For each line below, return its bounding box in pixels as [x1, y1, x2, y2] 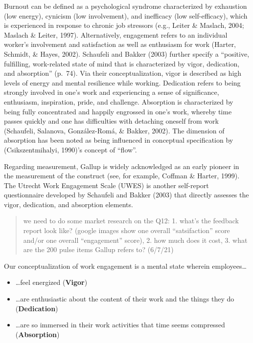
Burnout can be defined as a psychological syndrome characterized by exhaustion [4, 1, 247, 11]
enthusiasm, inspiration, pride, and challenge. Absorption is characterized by [4, 96, 233, 107]
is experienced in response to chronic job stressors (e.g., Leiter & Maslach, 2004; [4, 20, 244, 30]
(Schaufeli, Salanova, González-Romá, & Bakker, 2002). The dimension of [4, 125, 225, 135]
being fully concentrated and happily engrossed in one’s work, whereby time [4, 106, 232, 116]
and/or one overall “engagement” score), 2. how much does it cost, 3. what [23, 235, 248, 245]
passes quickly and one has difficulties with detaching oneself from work [4, 116, 219, 126]
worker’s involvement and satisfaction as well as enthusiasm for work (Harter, [4, 39, 236, 49]
